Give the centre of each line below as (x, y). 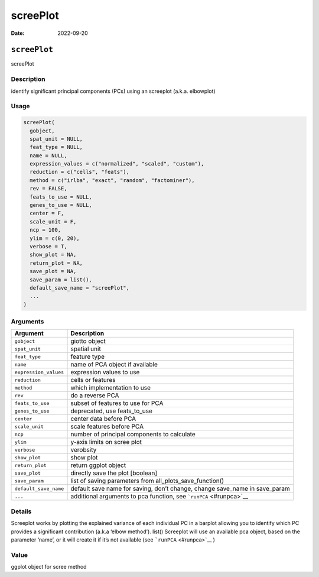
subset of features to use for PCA (117, 403)
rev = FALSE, (48, 189)
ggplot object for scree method (49, 567)
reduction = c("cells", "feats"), (80, 172)
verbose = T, (48, 246)
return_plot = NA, (56, 263)
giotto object (88, 341)
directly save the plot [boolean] (114, 473)
